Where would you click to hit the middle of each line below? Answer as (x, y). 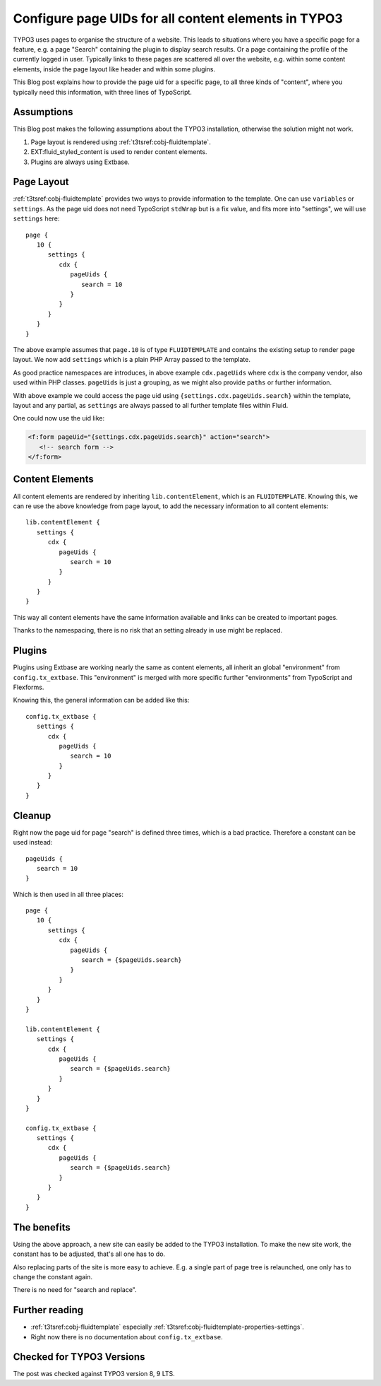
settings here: (36, 218)
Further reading (48, 1310)
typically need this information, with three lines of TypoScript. (102, 92)
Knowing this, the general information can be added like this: (101, 700)
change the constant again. (53, 1276)
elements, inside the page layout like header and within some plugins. (114, 69)
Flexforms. (29, 687)
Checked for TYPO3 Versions (79, 1357)
